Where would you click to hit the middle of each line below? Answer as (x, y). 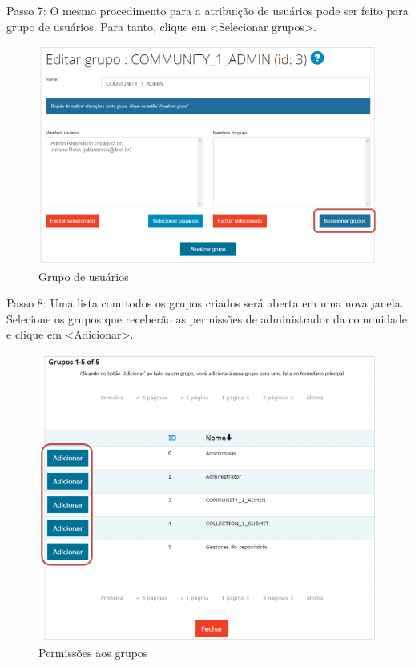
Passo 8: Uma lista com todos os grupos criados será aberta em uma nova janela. (205, 303)
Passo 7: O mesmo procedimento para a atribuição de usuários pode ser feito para (207, 10)
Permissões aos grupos (93, 652)
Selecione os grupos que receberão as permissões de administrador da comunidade (207, 318)
